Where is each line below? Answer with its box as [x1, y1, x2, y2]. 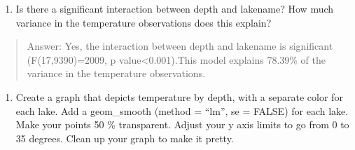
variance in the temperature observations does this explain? [15, 15, 272, 29]
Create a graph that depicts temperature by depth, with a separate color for [15, 89, 343, 104]
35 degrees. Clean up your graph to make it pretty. [15, 130, 234, 145]
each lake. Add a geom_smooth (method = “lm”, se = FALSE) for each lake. [15, 103, 349, 118]
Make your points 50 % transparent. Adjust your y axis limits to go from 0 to [15, 117, 349, 132]
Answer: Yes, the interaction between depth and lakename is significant [27, 39, 333, 53]
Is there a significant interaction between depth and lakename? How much [15, 1, 334, 15]
